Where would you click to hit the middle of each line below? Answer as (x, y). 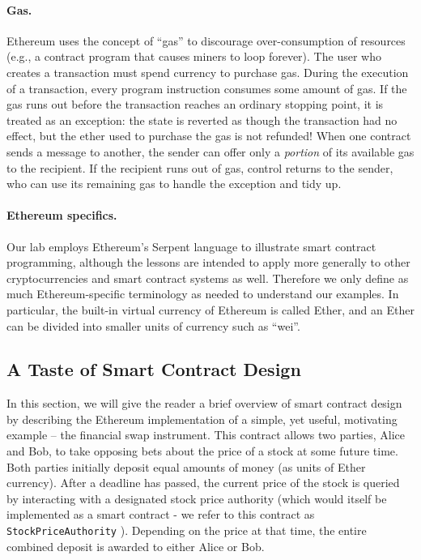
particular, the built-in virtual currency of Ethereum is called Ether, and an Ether (210, 309)
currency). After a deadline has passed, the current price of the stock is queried (203, 483)
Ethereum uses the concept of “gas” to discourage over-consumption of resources (206, 40)
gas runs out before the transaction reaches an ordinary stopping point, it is (195, 104)
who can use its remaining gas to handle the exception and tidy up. (174, 184)
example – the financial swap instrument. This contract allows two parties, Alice (206, 435)
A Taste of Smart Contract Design (154, 369)
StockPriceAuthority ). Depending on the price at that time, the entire (187, 530)
